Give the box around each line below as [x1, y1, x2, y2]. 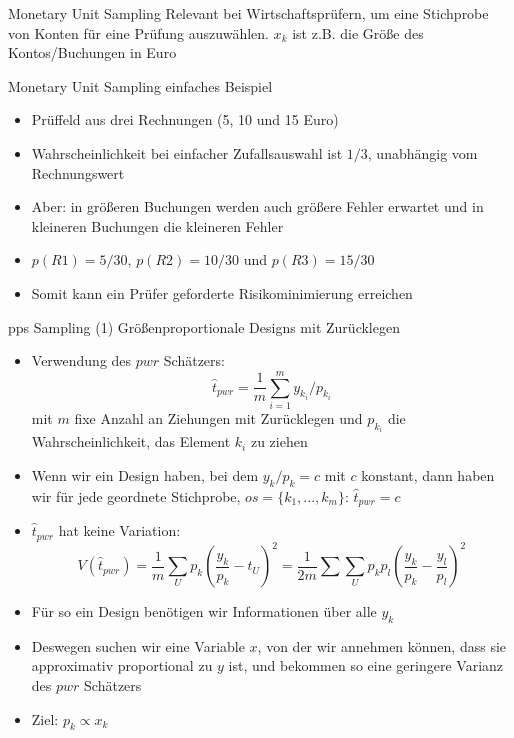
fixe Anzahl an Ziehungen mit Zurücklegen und [74, 407, 363, 428]
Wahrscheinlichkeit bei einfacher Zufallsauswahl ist [31, 142, 343, 163]
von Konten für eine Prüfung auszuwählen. [8, 22, 269, 43]
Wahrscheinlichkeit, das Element [31, 431, 231, 452]
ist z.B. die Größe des [292, 22, 424, 43]
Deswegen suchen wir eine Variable [31, 635, 245, 656]
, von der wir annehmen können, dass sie [257, 635, 507, 656]
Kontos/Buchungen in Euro [8, 42, 177, 63]
